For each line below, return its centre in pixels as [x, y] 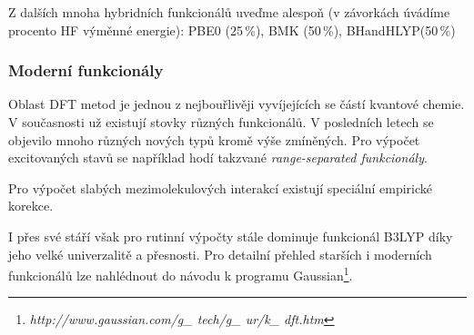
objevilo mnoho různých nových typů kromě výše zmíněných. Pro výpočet [214, 139]
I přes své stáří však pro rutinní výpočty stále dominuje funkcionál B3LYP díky [231, 236]
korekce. [31, 206]
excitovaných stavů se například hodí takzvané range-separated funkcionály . [218, 158]
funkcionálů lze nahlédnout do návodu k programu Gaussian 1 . [181, 274]
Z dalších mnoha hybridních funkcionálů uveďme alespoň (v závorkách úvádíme [229, 12]
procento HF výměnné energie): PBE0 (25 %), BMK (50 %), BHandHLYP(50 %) [232, 30]
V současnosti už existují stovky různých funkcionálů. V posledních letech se [221, 122]
